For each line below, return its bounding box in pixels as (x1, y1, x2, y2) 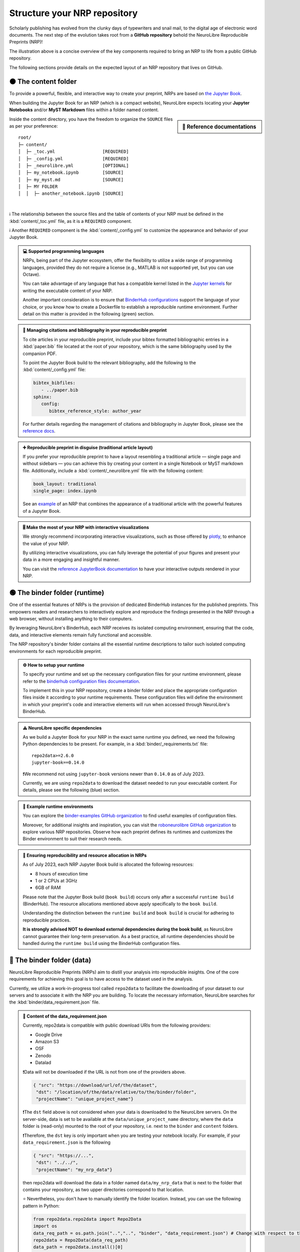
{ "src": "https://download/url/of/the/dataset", (33, 1082, 157, 1088)
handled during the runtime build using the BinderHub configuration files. (22, 941, 181, 947)
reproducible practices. (22, 917, 71, 923)
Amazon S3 (35, 1039, 59, 1045)
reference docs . (22, 428, 56, 434)
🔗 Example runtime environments (22, 803, 93, 809)
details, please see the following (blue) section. (22, 787, 120, 793)
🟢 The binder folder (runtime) (9, 588, 104, 597)
